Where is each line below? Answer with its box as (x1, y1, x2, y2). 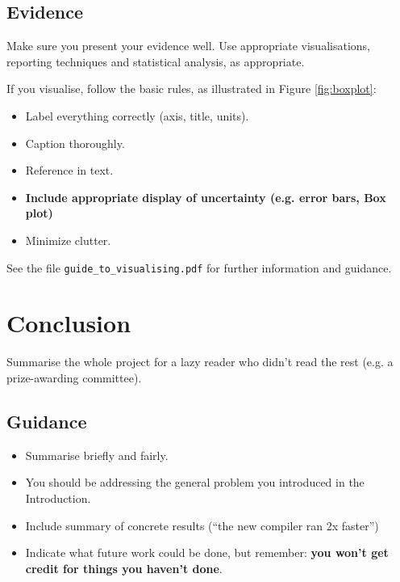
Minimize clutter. (25, 231, 111, 248)
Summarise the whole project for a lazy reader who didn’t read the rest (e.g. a (6, 353, 394, 370)
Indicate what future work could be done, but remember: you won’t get (25, 544, 389, 561)
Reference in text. (25, 162, 114, 179)
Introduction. (25, 489, 91, 506)
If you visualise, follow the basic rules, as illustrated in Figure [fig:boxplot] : (6, 80, 377, 97)
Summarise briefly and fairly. (25, 446, 169, 463)
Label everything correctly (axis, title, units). (25, 107, 249, 124)
